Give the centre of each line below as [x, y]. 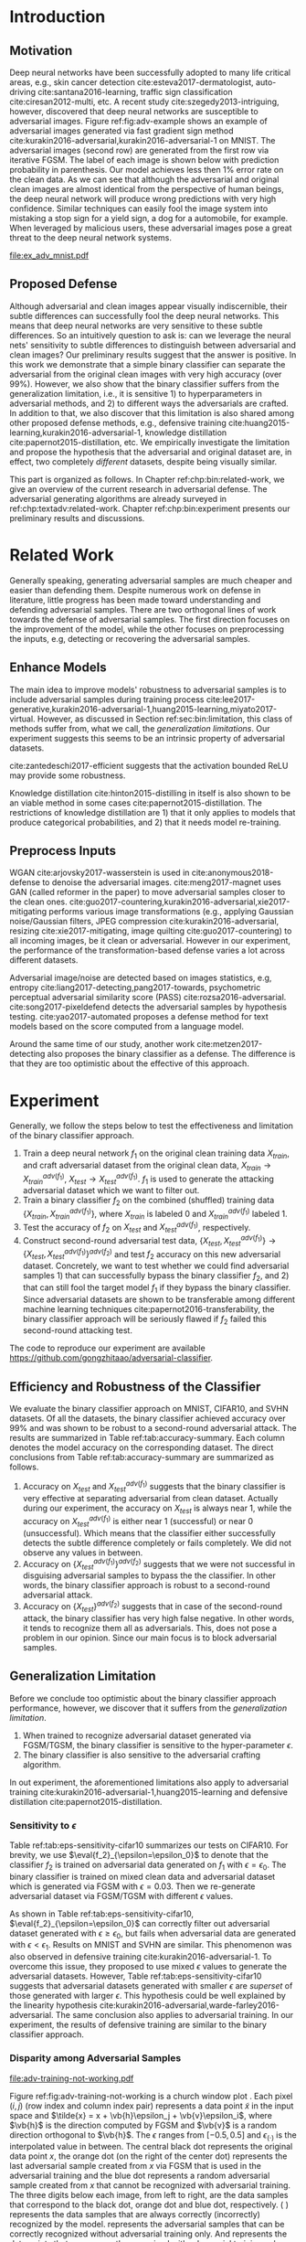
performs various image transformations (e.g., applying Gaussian [171, 912]
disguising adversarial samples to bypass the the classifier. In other [149, 1575]
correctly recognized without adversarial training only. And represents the [148, 2234]
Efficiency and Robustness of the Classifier [135, 1387]
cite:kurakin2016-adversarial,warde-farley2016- [190, 2005]
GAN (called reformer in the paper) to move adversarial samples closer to [148, 892]
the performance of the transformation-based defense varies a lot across [148, 950]
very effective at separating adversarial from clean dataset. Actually [150, 1498]
